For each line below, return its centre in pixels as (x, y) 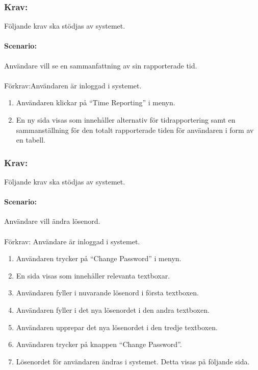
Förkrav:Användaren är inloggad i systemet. (73, 85)
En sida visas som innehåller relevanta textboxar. (93, 275)
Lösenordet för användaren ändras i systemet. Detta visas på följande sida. (133, 361)
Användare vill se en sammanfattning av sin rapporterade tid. (101, 65)
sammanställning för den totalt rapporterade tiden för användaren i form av (135, 130)
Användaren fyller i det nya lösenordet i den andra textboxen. (113, 309)
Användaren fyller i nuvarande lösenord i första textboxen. (107, 293)
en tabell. (31, 140)
